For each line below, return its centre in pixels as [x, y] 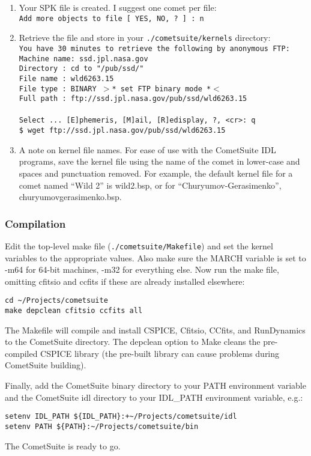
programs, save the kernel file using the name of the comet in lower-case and [159, 161]
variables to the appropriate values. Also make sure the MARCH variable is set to [155, 257]
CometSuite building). [46, 365]
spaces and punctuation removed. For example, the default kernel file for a [156, 173]
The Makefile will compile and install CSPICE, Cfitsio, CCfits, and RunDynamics [155, 330]
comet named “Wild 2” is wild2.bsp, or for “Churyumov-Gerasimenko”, [150, 185]
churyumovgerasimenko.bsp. [70, 197]
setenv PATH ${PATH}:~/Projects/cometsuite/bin [102, 426]
